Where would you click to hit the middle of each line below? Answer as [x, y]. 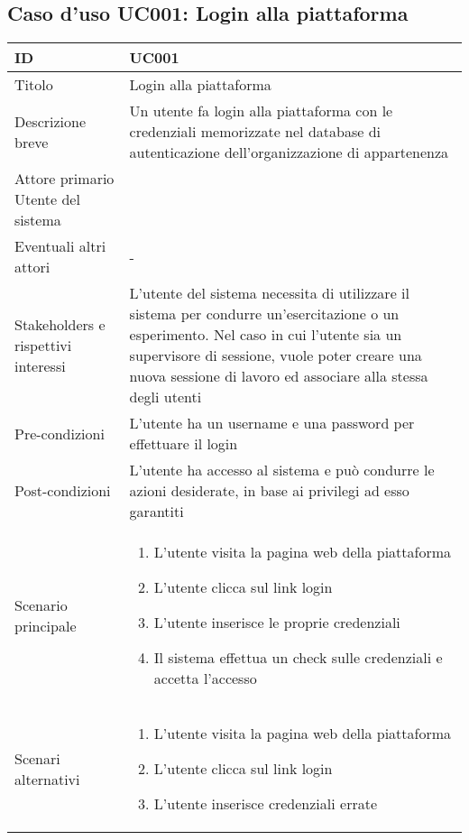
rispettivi [43, 345]
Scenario [41, 605]
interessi [40, 365]
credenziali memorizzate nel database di [255, 132]
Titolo [34, 85]
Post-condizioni [63, 491]
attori [32, 267]
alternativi [47, 779]
